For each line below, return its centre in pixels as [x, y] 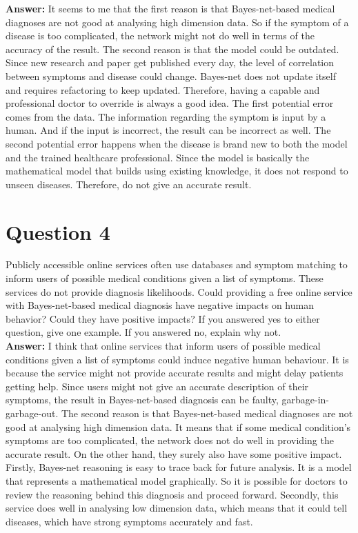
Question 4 [58, 231]
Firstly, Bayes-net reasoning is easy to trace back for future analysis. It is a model [179, 467]
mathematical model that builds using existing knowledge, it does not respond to [177, 171]
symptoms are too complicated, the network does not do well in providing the [170, 440]
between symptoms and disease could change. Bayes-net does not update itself [171, 76]
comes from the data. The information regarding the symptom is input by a [166, 116]
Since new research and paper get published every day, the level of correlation [170, 62]
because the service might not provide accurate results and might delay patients [175, 373]
